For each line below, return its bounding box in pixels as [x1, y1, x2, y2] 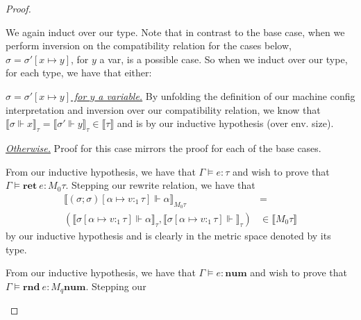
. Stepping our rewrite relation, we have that [65, 178, 255, 192]
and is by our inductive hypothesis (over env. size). [117, 116, 334, 130]
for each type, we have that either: [6, 65, 152, 80]
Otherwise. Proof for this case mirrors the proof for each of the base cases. [6, 140, 321, 155]
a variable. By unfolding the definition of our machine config [98, 88, 355, 103]
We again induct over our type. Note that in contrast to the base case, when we [6, 24, 345, 39]
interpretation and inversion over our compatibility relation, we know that [6, 102, 321, 117]
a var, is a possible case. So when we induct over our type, [99, 51, 348, 66]
